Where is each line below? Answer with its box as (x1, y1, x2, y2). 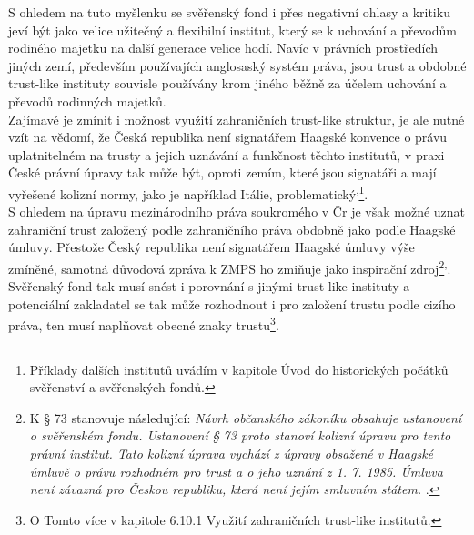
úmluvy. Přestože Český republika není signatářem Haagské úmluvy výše (8, 237, 415, 257)
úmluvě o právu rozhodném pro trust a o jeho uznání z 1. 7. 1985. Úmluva (29, 461, 443, 480)
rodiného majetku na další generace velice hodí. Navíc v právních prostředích (8, 38, 439, 57)
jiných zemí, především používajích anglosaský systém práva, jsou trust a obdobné (8, 56, 467, 75)
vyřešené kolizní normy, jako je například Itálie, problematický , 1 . (8, 181, 368, 203)
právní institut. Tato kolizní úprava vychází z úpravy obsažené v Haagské (29, 444, 434, 463)
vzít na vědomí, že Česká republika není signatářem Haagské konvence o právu (8, 127, 448, 146)
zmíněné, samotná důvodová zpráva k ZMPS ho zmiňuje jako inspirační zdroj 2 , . (8, 256, 451, 278)
